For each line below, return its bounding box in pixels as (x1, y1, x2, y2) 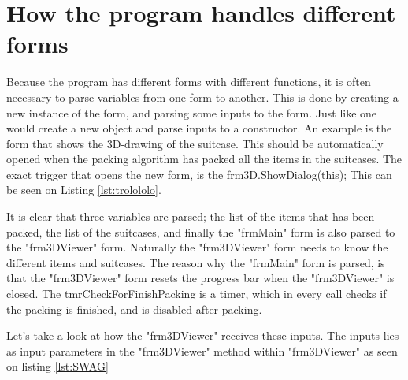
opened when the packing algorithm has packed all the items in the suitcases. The (6, 151, 402, 167)
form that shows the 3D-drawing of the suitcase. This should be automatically (6, 135, 384, 151)
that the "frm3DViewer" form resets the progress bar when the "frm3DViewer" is (6, 270, 395, 286)
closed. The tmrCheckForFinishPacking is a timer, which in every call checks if (6, 285, 387, 302)
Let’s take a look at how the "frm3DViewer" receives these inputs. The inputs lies (6, 327, 399, 344)
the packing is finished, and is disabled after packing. (6, 300, 262, 317)
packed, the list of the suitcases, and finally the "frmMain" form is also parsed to (6, 223, 395, 240)
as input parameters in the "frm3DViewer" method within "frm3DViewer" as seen (6, 342, 398, 359)
